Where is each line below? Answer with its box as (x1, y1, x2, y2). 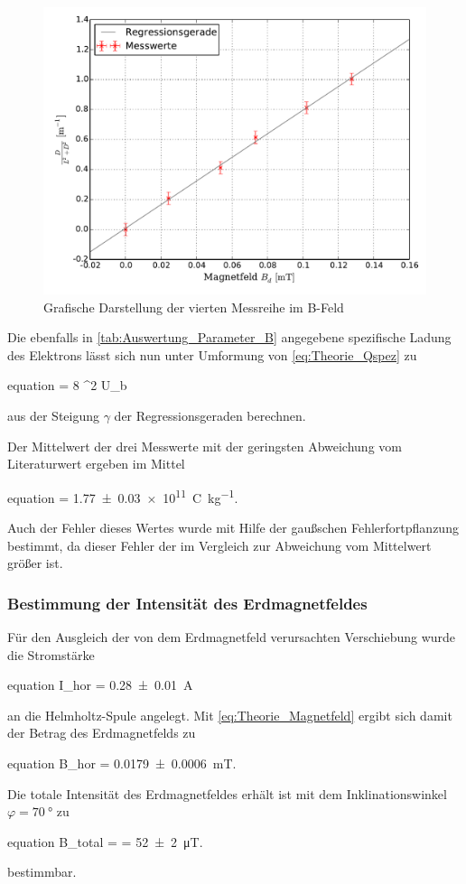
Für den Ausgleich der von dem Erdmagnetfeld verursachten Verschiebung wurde (7, 628, 456, 646)
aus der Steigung (7, 405, 100, 424)
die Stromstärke (7, 645, 95, 664)
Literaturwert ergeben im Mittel (7, 454, 185, 473)
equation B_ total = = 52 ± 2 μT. (7, 832, 203, 851)
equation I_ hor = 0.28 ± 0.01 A (7, 675, 193, 694)
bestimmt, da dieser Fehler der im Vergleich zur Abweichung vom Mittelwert (7, 535, 432, 554)
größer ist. (7, 554, 63, 572)
